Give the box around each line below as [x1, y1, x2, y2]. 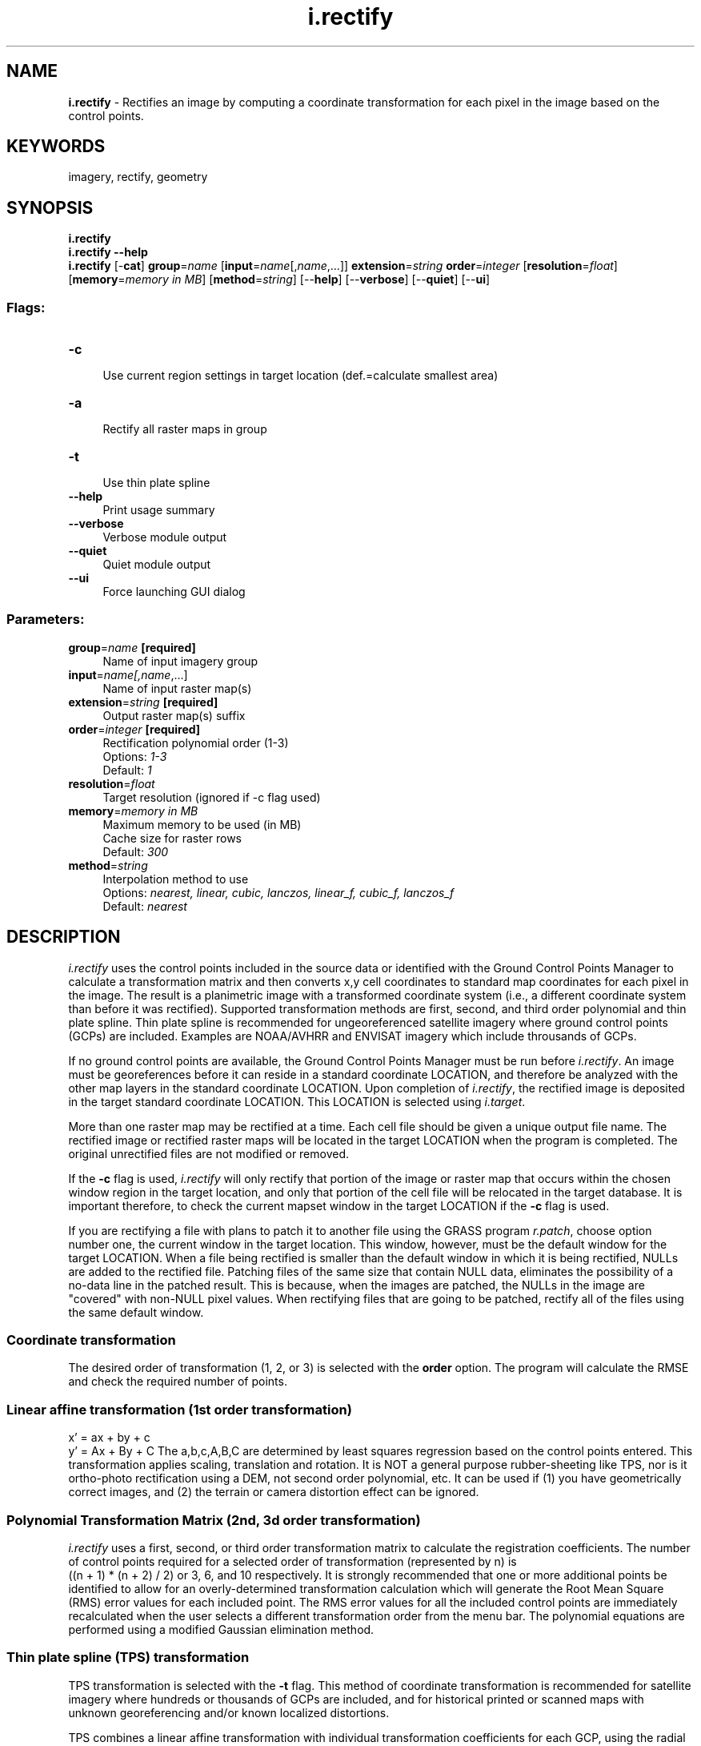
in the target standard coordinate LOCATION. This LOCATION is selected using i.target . [68, 1094, 526, 1108]
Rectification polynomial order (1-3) [102, 735, 289, 750]
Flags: [6, 299, 46, 316]
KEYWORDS [6, 136, 106, 157]
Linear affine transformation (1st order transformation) [6, 1401, 352, 1418]
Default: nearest [102, 899, 187, 913]
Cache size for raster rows [102, 831, 242, 845]
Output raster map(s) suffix [102, 708, 246, 722]
